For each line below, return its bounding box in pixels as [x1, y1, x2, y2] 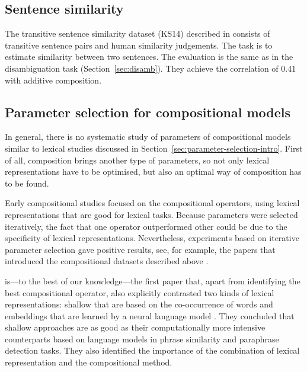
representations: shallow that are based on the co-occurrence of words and [5, 298, 273, 310]
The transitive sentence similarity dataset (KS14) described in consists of [5, 27, 270, 40]
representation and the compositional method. [5, 356, 172, 368]
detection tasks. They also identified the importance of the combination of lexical [5, 344, 300, 357]
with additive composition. [5, 73, 102, 86]
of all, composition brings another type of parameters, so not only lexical [5, 153, 270, 166]
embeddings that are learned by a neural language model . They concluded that [5, 309, 295, 322]
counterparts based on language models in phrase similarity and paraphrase [5, 332, 279, 345]
